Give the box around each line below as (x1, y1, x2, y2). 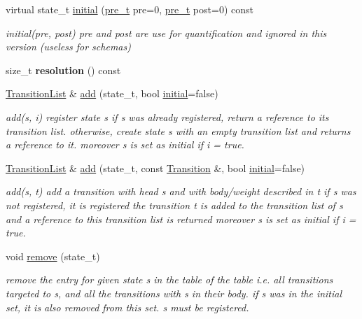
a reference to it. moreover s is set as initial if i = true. (6, 137, 244, 152)
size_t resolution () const (6, 62, 121, 77)
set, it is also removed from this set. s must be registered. (6, 299, 249, 314)
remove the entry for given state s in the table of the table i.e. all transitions (6, 272, 333, 287)
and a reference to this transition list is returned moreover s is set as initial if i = (6, 211, 356, 226)
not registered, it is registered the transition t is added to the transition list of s (6, 197, 343, 212)
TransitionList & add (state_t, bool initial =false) (6, 86, 218, 101)
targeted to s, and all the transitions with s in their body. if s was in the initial (6, 285, 342, 300)
